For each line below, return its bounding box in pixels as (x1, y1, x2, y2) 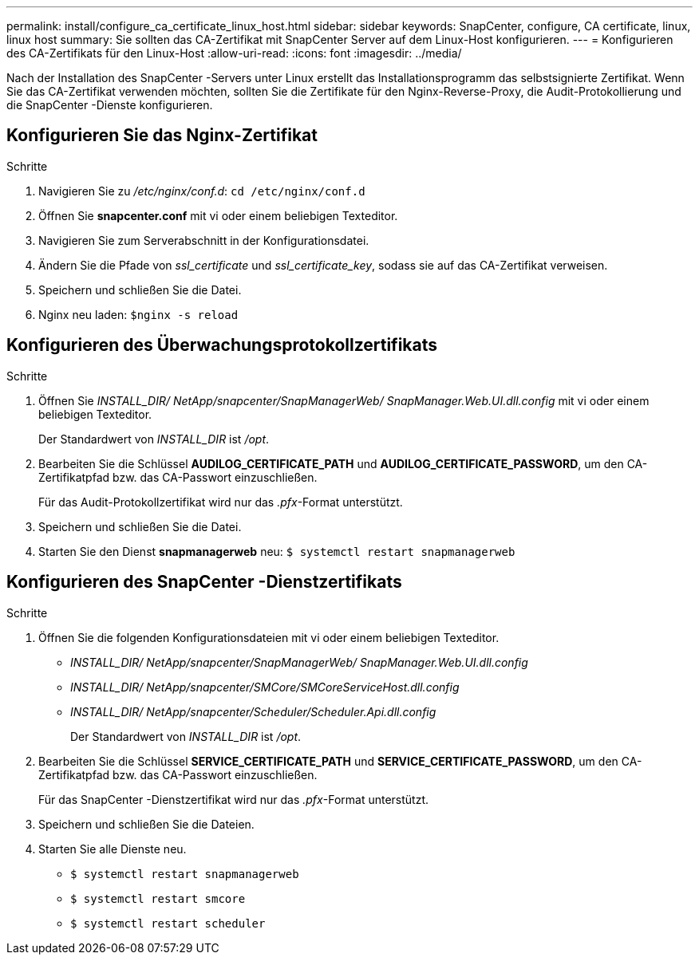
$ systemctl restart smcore (70, 892, 246, 905)
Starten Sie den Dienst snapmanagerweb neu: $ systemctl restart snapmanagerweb (38, 544, 515, 558)
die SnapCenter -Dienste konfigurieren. (6, 98, 213, 112)
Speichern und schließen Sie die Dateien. (38, 817, 255, 831)
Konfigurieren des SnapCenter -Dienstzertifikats (6, 572, 402, 593)
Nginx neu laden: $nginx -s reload (38, 307, 239, 321)
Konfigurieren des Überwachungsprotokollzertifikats (6, 335, 438, 356)
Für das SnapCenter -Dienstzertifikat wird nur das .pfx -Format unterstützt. (38, 792, 429, 806)
